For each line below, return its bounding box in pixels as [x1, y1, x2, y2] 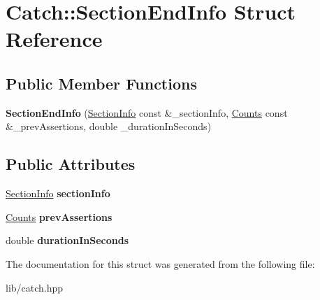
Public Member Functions [6, 72, 197, 94]
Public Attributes [6, 153, 136, 175]
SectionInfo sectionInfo [6, 186, 110, 201]
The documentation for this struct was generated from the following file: [6, 256, 315, 271]
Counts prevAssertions [6, 209, 112, 224]
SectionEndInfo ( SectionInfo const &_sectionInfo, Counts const [6, 105, 288, 120]
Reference [6, 24, 103, 53]
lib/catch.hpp [6, 280, 64, 294]
